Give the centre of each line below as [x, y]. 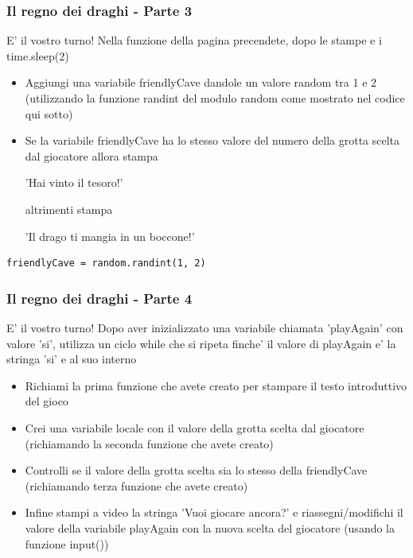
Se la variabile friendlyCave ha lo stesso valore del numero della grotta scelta [212, 140]
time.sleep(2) [38, 55]
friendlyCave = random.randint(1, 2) [106, 263]
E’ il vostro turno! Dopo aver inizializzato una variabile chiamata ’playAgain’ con [205, 327]
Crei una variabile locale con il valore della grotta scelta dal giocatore [195, 427]
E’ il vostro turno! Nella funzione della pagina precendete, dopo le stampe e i [194, 40]
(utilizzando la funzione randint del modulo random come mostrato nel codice [215, 98]
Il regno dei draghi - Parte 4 [99, 298]
